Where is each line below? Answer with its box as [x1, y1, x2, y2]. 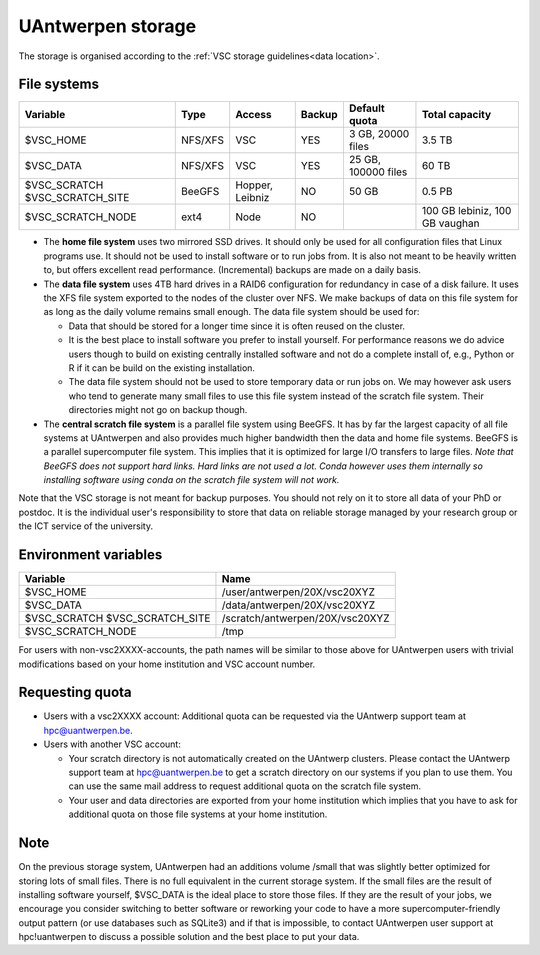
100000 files [348, 165, 408, 179]
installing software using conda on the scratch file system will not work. [43, 474, 340, 486]
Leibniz [235, 191, 270, 205]
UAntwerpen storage [18, 15, 197, 37]
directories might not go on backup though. [68, 404, 248, 416]
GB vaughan [421, 216, 480, 230]
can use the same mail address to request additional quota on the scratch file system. [68, 780, 422, 792]
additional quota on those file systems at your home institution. [68, 808, 328, 820]
